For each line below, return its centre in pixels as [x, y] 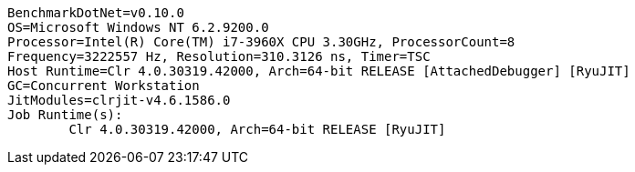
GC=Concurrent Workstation [104, 86]
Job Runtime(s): [65, 115]
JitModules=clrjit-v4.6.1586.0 [119, 100]
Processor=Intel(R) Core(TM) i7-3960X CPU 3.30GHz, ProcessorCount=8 [261, 42]
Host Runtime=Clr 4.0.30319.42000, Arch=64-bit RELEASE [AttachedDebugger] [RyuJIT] [319, 71]
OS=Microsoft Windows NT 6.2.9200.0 [138, 27]
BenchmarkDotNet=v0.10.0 [96, 13]
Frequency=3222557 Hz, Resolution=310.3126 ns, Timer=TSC [219, 56]
